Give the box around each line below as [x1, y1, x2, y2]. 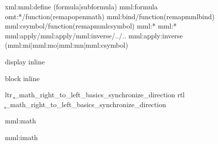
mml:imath [5, 132, 38, 142]
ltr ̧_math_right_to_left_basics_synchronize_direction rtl [5, 89, 185, 100]
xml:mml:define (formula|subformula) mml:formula [5, 1, 158, 11]
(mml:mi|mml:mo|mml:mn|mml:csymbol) [5, 40, 128, 50]
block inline [5, 73, 40, 83]
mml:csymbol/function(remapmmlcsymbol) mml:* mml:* [5, 21, 177, 31]
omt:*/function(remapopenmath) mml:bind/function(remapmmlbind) [5, 11, 215, 21]
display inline [5, 56, 45, 66]
